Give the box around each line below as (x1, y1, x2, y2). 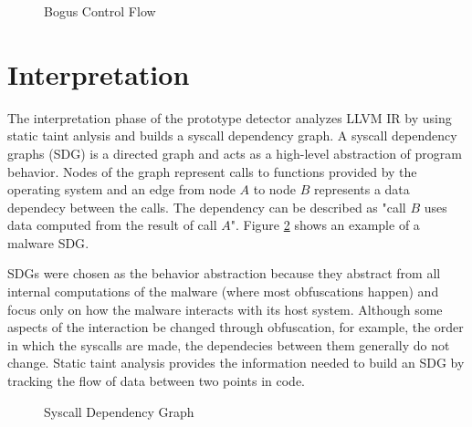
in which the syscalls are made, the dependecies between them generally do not (7, 335, 450, 354)
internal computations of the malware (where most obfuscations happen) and (7, 282, 439, 301)
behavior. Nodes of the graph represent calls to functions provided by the (7, 161, 417, 181)
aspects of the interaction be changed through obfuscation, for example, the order (7, 318, 464, 337)
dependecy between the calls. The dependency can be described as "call (7, 197, 406, 216)
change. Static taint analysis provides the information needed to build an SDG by (7, 353, 465, 372)
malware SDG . (7, 233, 89, 252)
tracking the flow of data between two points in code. (7, 371, 305, 391)
